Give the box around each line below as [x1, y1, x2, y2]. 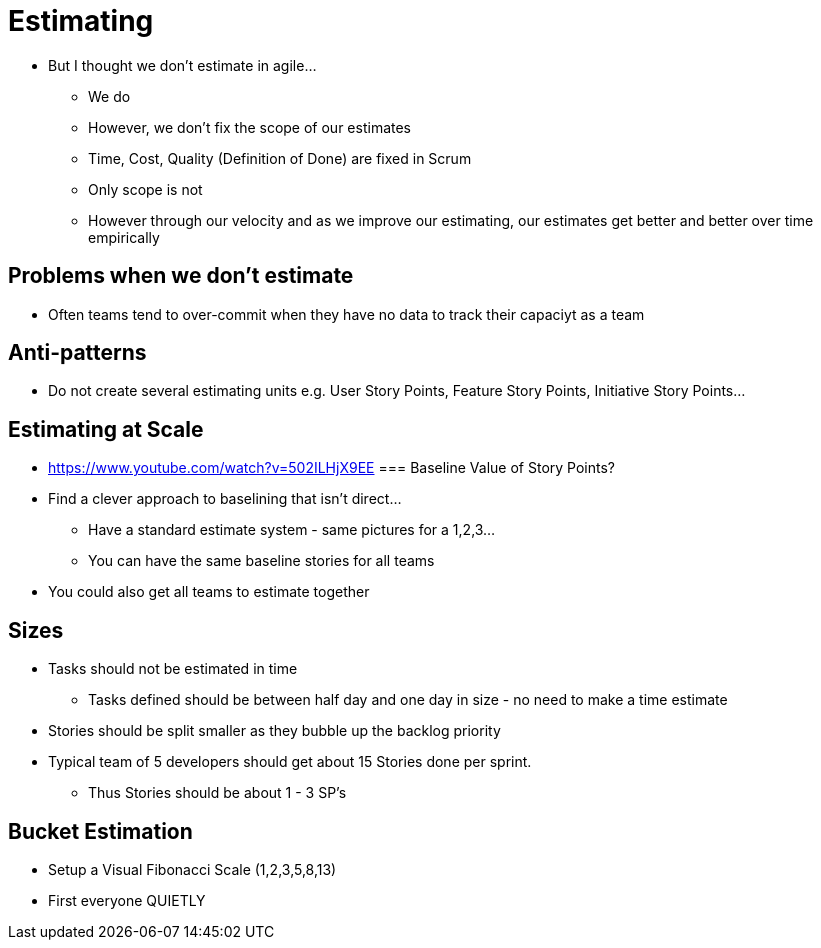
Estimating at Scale [8, 416, 204, 442]
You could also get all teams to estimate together [48, 583, 370, 601]
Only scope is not [88, 180, 203, 198]
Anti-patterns [8, 340, 147, 366]
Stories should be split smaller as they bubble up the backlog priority [48, 722, 501, 740]
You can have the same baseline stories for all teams [88, 552, 435, 570]
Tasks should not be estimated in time [48, 660, 298, 678]
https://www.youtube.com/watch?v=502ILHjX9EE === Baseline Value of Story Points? [48, 459, 615, 477]
